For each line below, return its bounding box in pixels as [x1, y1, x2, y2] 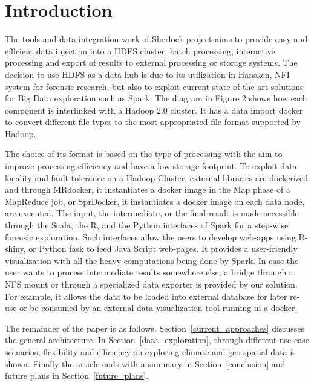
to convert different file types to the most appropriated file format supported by [5, 115, 301, 128]
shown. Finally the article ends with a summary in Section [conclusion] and [5, 357, 286, 370]
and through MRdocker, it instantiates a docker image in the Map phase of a [5, 183, 290, 196]
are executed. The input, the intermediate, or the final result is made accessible [5, 207, 299, 219]
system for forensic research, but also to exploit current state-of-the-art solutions [5, 80, 304, 92]
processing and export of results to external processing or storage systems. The [5, 56, 298, 69]
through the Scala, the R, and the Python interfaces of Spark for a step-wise [5, 219, 289, 231]
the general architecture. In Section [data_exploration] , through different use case [5, 333, 309, 346]
